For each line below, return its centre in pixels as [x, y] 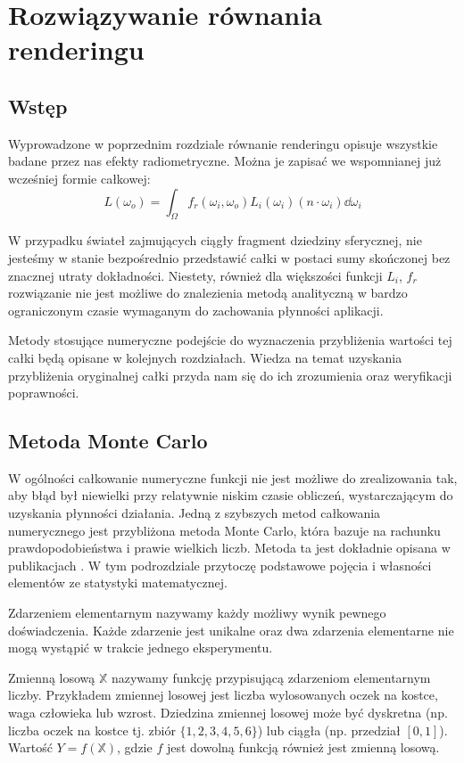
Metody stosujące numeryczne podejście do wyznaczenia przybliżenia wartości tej [230, 340]
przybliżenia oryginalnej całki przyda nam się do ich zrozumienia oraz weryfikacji [230, 375]
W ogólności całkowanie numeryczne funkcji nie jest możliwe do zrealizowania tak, [233, 477]
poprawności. [44, 393]
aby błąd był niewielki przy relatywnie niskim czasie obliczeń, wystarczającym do [231, 495]
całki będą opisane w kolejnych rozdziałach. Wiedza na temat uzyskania [205, 357]
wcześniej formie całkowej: [79, 178]
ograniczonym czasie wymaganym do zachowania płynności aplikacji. [196, 310]
